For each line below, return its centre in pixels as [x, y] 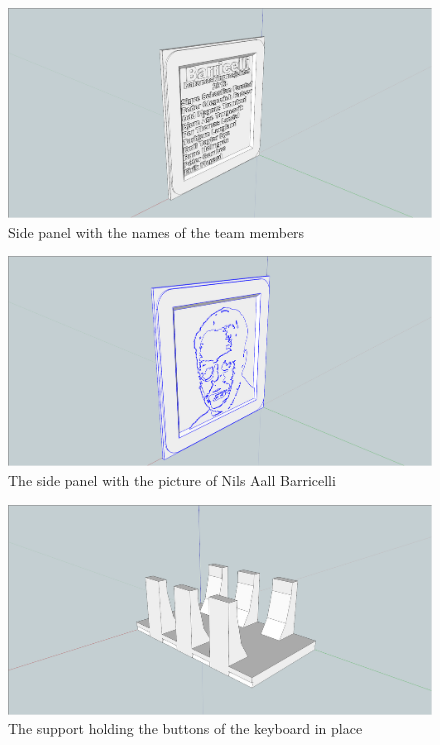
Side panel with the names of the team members [156, 231]
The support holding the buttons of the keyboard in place [185, 728]
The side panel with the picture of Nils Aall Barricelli [172, 480]
